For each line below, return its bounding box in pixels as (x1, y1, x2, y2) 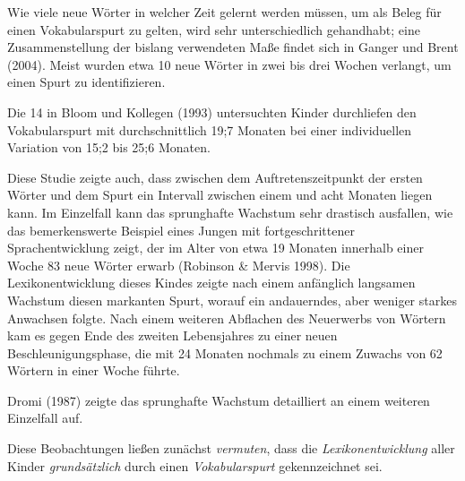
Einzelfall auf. (7, 408, 83, 427)
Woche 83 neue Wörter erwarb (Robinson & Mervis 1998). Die (7, 255, 350, 274)
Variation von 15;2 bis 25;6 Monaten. (7, 138, 211, 157)
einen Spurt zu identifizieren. (7, 73, 166, 91)
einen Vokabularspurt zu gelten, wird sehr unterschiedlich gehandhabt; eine (7, 20, 420, 39)
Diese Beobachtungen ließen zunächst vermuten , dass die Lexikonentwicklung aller (7, 439, 455, 458)
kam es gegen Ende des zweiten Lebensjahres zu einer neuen (7, 326, 338, 345)
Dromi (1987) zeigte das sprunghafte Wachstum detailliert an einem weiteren (7, 391, 430, 409)
